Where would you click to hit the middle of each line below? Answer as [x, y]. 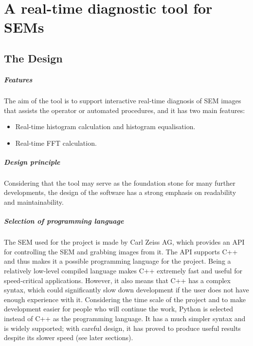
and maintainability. [34, 202]
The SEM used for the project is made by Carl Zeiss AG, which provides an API [124, 242]
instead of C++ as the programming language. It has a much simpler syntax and [125, 318]
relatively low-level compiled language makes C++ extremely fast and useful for [123, 270]
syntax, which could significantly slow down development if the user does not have [126, 290]
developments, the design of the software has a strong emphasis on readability [120, 192]
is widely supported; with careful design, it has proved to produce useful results [122, 328]
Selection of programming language [64, 221]
